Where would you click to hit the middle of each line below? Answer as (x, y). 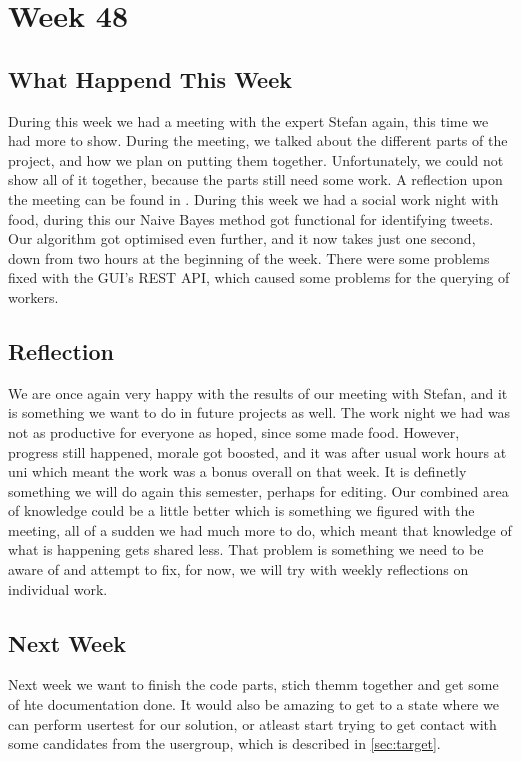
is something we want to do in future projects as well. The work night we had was (259, 412)
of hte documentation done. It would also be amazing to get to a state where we (253, 704)
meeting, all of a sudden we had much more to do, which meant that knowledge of (260, 529)
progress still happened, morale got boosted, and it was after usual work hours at (257, 451)
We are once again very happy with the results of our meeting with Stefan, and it (258, 392)
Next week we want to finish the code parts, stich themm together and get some (253, 684)
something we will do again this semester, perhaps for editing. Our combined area (258, 490)
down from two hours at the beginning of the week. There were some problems (249, 257)
